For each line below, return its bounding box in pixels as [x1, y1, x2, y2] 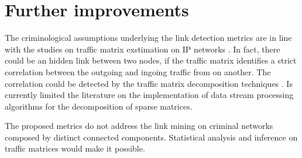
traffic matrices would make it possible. [5, 142, 145, 155]
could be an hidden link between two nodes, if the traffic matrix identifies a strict [5, 54, 297, 66]
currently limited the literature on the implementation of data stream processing [5, 89, 294, 101]
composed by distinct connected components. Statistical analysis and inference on [5, 131, 298, 143]
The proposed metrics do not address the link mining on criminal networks [5, 120, 273, 132]
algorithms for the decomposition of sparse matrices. [5, 100, 193, 112]
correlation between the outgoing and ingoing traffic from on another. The [5, 65, 271, 78]
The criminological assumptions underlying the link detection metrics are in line [5, 31, 292, 44]
